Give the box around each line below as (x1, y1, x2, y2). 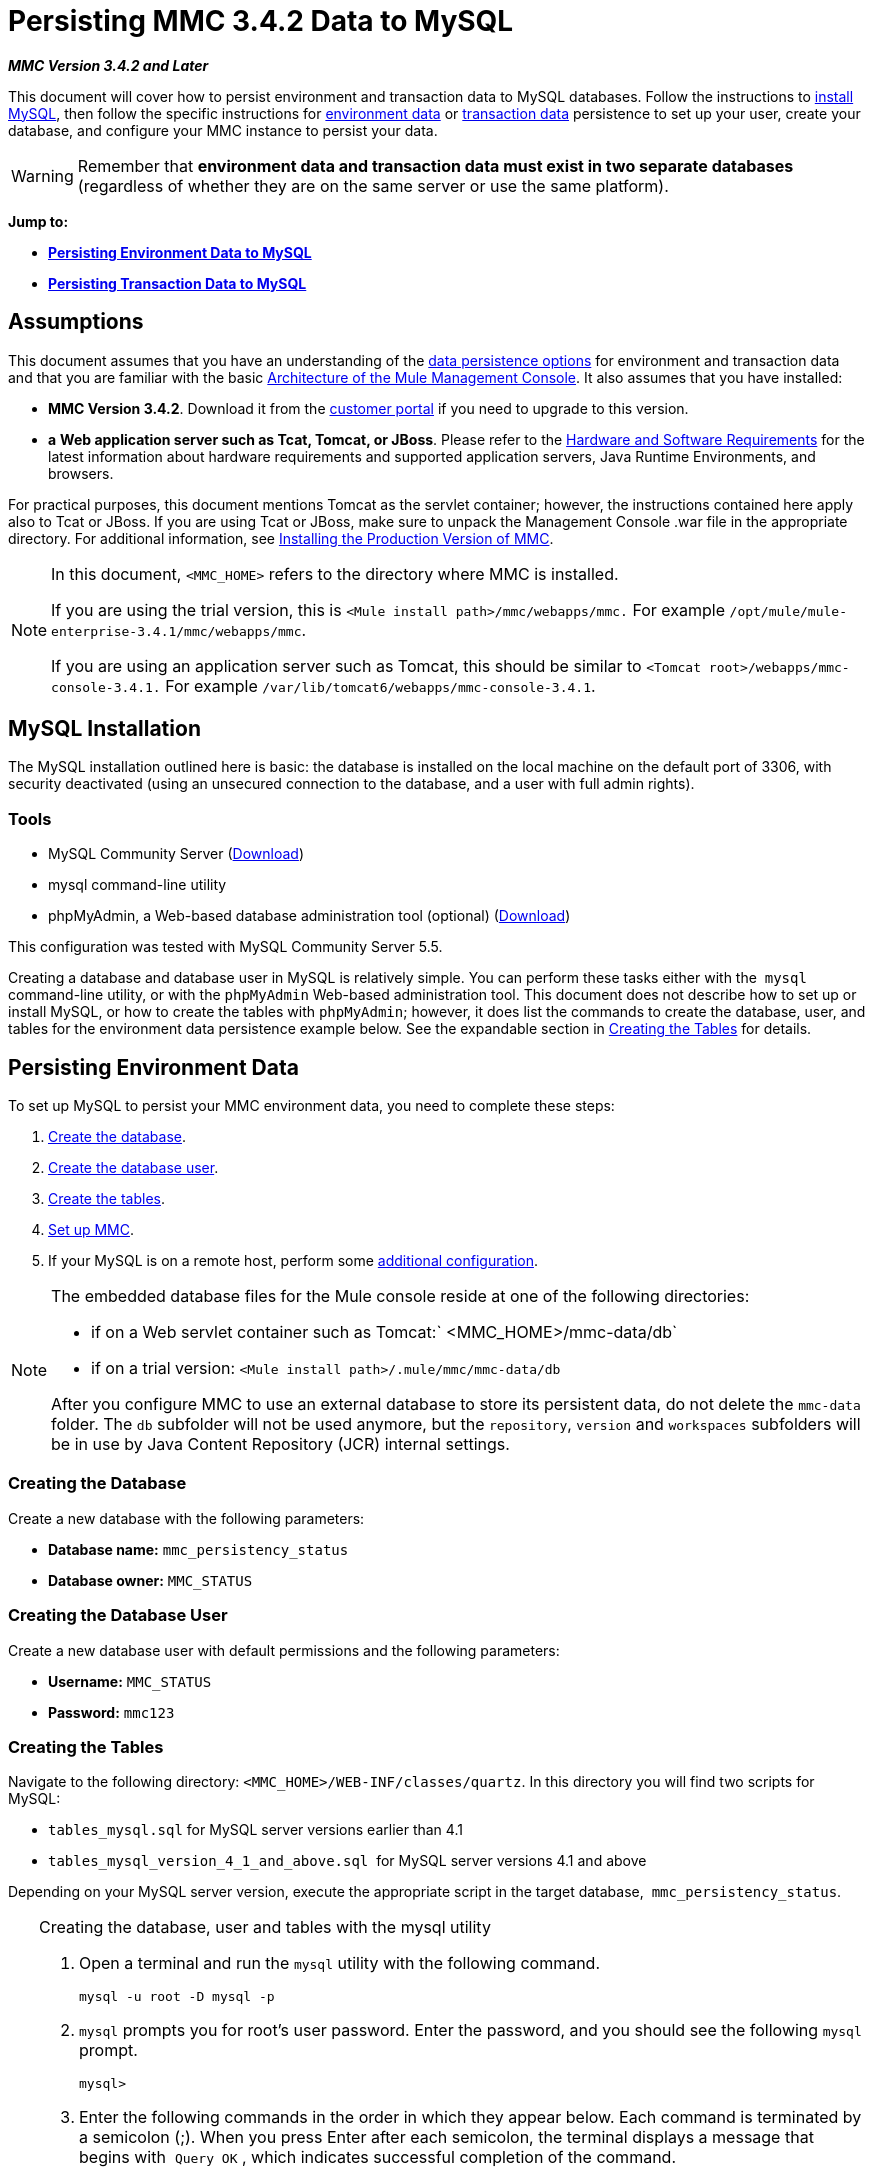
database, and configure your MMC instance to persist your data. (8, 121, 438, 139)
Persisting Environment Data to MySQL (48, 243, 312, 261)
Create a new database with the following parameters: (8, 1509, 365, 1527)
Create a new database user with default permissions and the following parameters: (8, 1641, 560, 1659)
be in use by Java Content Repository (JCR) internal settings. (51, 1434, 510, 1455)
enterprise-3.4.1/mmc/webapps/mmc (51, 623, 302, 639)
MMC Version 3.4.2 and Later (8, 56, 209, 74)
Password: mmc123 (48, 1703, 175, 1721)
